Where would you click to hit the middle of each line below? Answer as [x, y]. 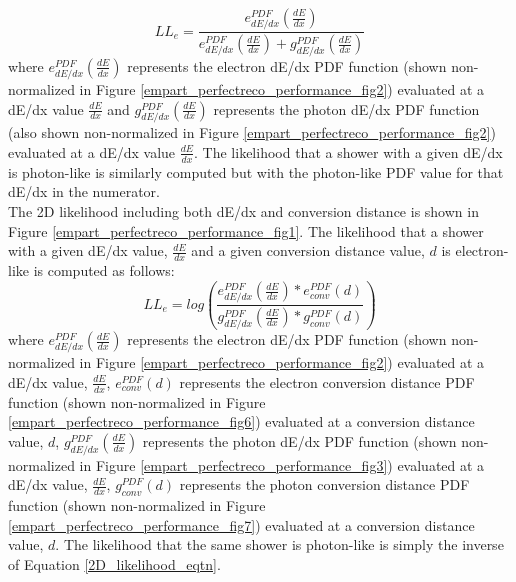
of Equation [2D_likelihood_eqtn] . [114, 563]
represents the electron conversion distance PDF [327, 381]
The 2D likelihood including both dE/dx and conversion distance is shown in [243, 210]
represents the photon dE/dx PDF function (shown [299, 440]
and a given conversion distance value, [308, 250]
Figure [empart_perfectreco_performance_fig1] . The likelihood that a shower [246, 230]
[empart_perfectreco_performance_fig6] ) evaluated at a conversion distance [241, 421]
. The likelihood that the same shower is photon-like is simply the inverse [279, 544]
